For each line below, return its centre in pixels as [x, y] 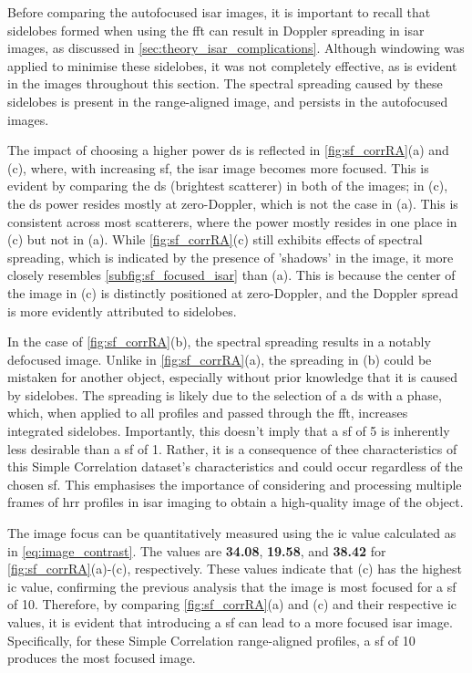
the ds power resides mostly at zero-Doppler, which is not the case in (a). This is [233, 203]
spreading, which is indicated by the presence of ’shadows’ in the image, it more [231, 257]
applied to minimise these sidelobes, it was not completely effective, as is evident [232, 65]
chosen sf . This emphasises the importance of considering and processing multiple [235, 484]
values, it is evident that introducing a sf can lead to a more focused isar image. [230, 622]
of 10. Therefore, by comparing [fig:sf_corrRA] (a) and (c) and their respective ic [232, 604]
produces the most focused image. [102, 658]
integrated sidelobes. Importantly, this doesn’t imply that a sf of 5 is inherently [229, 431]
